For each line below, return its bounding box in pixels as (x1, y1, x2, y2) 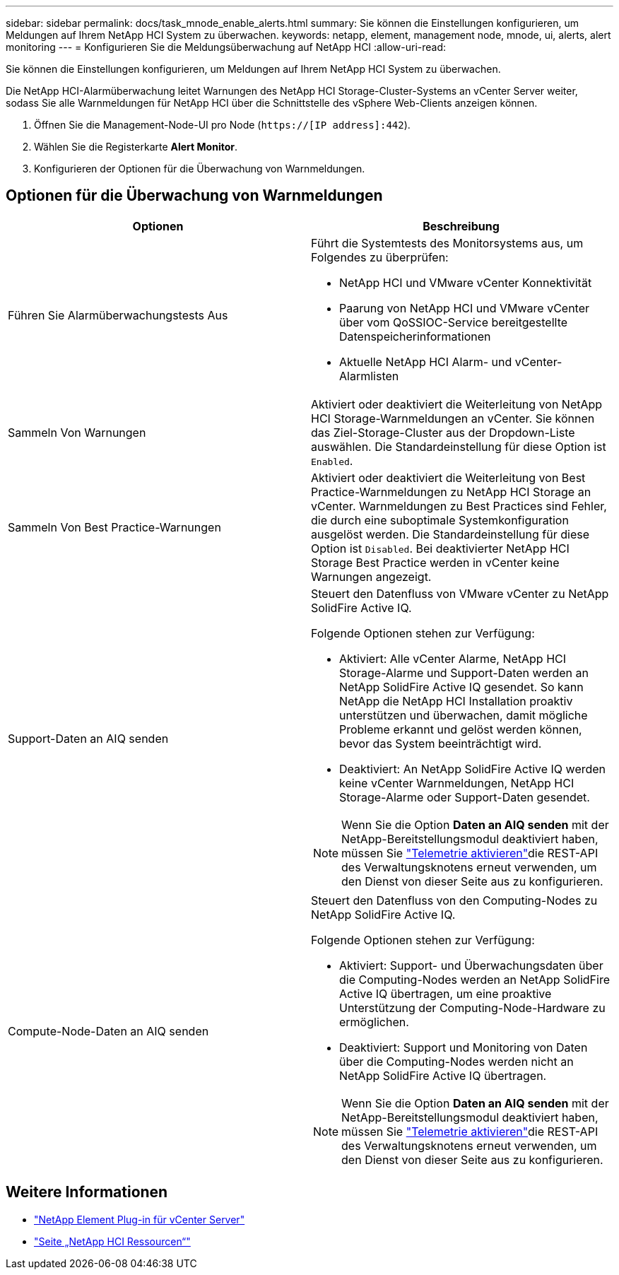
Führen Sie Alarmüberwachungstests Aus (8, 307, 228, 322)
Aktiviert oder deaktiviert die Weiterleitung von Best (311, 470, 586, 485)
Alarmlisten (339, 368, 399, 383)
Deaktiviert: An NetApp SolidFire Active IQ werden (339, 761, 606, 776)
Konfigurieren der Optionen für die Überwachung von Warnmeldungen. (34, 163, 365, 175)
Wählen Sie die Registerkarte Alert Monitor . (34, 141, 237, 153)
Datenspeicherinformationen (339, 329, 491, 343)
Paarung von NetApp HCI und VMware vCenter (339, 300, 590, 315)
